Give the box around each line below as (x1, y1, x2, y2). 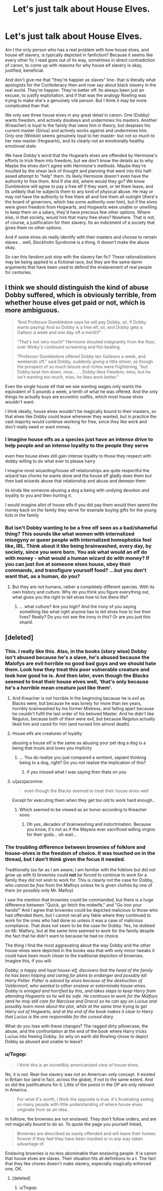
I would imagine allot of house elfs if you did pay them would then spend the (5, 502, 158, 508)
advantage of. (16, 1140, 45, 1147)
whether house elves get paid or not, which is (5, 299, 146, 307)
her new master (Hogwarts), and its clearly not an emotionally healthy (5, 137, 145, 144)
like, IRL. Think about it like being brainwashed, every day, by (5, 543, 152, 549)
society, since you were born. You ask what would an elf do (5, 548, 147, 555)
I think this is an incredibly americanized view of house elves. (16, 1062, 140, 1068)
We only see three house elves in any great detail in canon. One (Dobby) (5, 112, 150, 118)
